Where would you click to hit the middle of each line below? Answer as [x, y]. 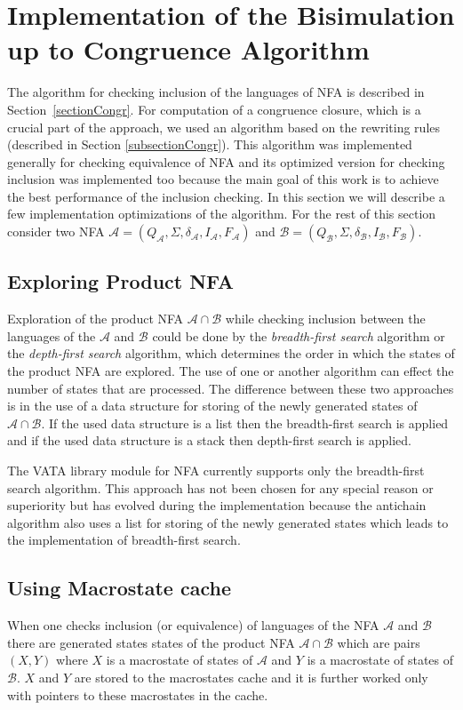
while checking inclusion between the [325, 319]
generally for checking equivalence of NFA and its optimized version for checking [226, 161]
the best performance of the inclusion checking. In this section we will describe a [226, 196]
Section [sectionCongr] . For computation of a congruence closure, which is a [214, 109]
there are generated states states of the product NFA [151, 642]
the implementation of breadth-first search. [124, 540]
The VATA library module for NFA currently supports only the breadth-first [216, 471]
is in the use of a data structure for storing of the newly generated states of [212, 406]
